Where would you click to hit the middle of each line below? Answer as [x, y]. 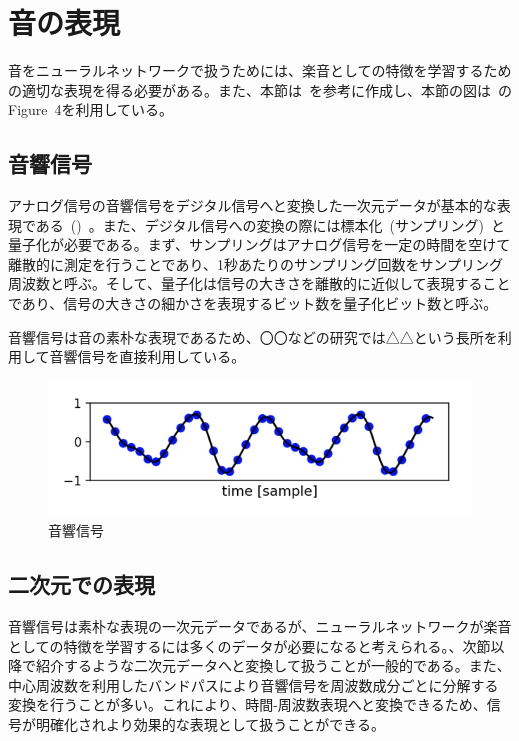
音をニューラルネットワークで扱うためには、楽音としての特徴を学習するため [260, 70]
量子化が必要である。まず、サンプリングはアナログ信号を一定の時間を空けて [259, 244]
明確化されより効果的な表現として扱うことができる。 [210, 723]
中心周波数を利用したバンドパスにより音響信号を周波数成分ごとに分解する [253, 684]
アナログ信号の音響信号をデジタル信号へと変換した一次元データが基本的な [252, 205]
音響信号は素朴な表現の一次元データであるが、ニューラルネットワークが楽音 [260, 625]
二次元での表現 [81, 584]
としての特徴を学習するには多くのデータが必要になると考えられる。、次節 [249, 645]
